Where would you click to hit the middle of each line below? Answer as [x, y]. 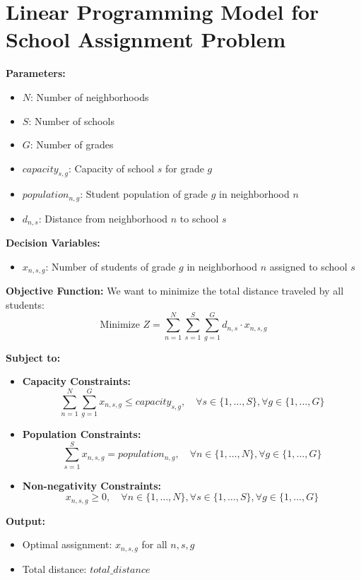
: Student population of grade [144, 194]
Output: [25, 520]
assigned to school [308, 266]
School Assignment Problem [146, 39]
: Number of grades [72, 144]
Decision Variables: [53, 243]
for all [154, 544]
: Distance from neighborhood [103, 218]
